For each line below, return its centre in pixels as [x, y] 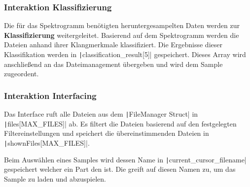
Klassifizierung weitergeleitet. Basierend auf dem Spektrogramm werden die [122, 35]
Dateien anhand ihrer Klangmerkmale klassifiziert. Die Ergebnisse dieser [113, 45]
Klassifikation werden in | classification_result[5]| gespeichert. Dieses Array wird [125, 54]
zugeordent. [21, 74]
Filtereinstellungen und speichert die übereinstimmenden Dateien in [107, 133]
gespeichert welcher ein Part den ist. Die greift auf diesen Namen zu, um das [120, 169]
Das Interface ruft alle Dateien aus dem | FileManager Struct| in [101, 114]
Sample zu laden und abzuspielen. [55, 178]
